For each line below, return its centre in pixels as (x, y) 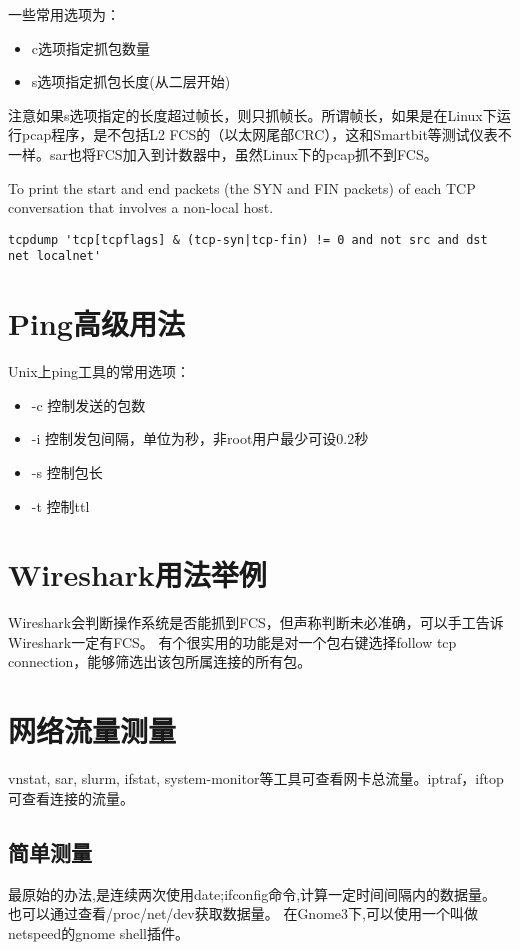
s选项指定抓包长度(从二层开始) (131, 81)
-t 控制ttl (60, 505)
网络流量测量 (92, 730)
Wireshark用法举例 (137, 574)
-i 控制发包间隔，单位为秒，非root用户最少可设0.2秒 (200, 438)
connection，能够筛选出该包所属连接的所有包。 (160, 661)
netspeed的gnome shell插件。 (98, 932)
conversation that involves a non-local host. (141, 207)
